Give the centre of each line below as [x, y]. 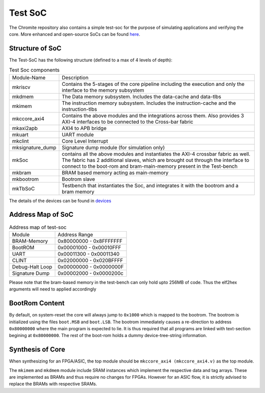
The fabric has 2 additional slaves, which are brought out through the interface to [156, 160]
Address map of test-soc [38, 227]
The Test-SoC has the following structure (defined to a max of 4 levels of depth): [91, 60]
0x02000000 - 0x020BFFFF [90, 260]
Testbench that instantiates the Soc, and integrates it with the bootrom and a [150, 185]
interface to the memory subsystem [103, 90]
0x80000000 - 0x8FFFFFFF [90, 241]
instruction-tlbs [79, 109]
